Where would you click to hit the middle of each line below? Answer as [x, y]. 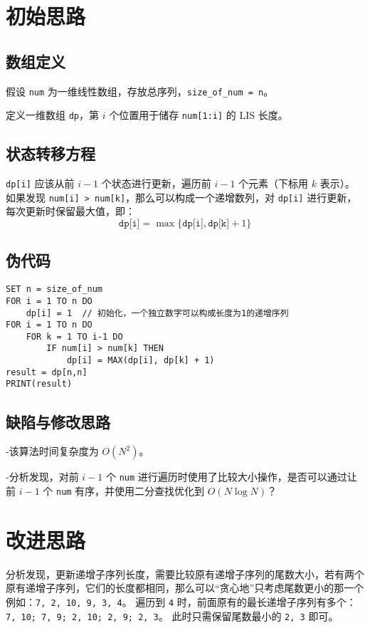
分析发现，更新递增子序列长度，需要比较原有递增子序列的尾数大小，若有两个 [185, 574]
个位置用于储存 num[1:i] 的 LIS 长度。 [199, 115]
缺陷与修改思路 [58, 421]
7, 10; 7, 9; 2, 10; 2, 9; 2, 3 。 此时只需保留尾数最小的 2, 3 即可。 [172, 616]
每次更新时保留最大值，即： [70, 211]
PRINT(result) [39, 384]
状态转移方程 [51, 153]
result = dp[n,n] [47, 372]
